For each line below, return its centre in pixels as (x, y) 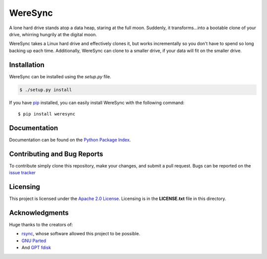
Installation (27, 65)
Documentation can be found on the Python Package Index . (70, 140)
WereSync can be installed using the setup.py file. (60, 76)
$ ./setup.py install (46, 90)
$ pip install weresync (47, 114)
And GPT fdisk (36, 248)
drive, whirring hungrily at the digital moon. (53, 34)
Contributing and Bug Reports (56, 154)
